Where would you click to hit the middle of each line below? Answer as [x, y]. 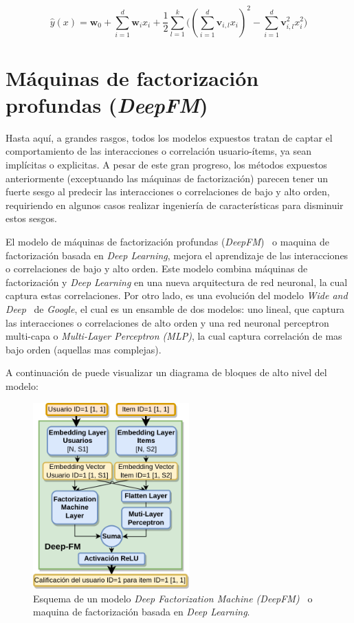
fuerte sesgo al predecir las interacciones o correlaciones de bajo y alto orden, [168, 192]
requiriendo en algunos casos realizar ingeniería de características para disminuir [175, 205]
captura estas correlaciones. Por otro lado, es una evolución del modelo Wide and [177, 295]
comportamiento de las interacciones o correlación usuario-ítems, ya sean [159, 151]
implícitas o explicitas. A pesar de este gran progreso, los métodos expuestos [166, 164]
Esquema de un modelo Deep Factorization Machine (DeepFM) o [173, 598]
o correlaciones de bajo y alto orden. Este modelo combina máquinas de [157, 269]
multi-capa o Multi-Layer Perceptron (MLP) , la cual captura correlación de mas [174, 336]
